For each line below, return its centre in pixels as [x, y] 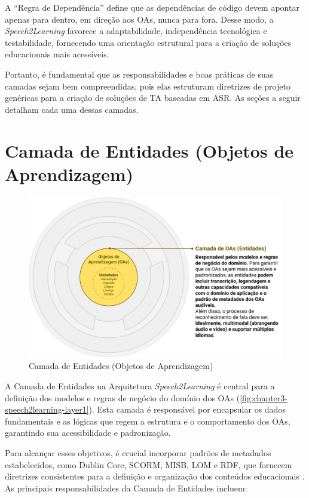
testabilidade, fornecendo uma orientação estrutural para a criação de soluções [148, 42]
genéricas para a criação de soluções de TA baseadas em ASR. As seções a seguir [153, 98]
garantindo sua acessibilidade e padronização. [88, 433]
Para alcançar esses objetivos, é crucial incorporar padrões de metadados [138, 452]
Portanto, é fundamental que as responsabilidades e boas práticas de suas [139, 74]
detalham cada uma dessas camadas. [72, 109]
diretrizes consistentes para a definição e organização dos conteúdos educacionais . [155, 476]
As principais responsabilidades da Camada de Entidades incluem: [126, 488]
